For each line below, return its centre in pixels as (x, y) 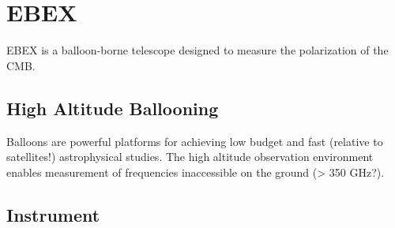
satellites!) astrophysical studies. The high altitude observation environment (190, 157)
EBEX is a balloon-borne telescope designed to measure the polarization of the (197, 50)
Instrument (53, 214)
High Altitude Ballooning (113, 108)
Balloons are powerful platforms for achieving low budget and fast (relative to (195, 141)
